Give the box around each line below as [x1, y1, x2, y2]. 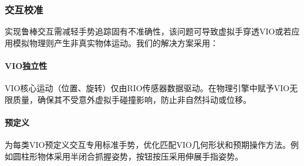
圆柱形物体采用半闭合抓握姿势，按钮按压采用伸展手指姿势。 [12, 150, 243, 162]
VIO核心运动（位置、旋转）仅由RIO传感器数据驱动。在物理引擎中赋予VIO [5, 82, 290, 94]
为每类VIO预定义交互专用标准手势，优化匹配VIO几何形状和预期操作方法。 [5, 139, 291, 151]
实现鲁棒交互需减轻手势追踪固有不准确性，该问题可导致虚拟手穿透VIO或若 [5, 25, 292, 37]
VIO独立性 [5, 60, 48, 71]
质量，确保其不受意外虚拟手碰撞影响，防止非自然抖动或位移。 [12, 93, 251, 105]
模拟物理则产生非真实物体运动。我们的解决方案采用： [12, 36, 218, 49]
